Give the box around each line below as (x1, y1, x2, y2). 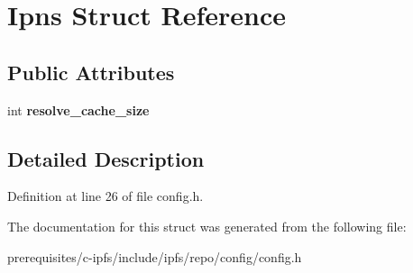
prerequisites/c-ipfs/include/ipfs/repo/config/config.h (7, 247, 302, 266)
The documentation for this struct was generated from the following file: (7, 216, 407, 235)
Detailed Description (7, 144, 205, 172)
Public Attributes (7, 58, 175, 86)
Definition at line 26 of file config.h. (7, 187, 204, 205)
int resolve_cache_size (7, 100, 150, 119)
